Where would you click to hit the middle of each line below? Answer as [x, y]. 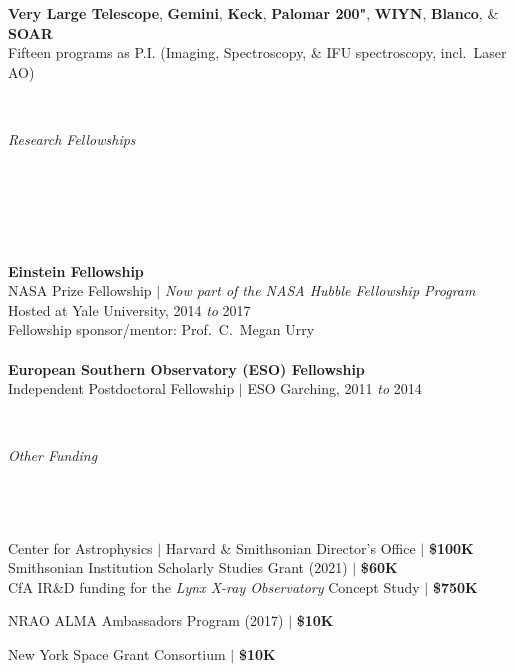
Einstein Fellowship [76, 270]
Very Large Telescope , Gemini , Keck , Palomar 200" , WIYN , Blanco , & [253, 13]
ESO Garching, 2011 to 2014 [334, 388]
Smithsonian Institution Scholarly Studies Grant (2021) [178, 567]
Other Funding [53, 455]
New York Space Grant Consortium [117, 654]
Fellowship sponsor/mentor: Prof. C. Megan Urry [161, 329]
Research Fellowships [72, 138]
